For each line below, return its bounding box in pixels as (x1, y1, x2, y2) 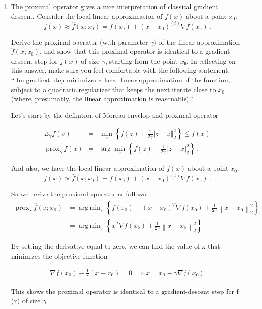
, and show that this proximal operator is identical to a (40, 46, 203, 56)
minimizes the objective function (11, 250, 108, 260)
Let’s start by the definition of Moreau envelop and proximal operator (11, 110, 219, 120)
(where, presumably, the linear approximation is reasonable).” (11, 94, 193, 104)
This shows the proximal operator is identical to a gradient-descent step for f (11, 286, 239, 296)
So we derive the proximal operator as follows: (11, 189, 148, 199)
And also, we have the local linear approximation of (11, 163, 165, 173)
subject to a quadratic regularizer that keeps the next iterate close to (11, 84, 216, 94)
